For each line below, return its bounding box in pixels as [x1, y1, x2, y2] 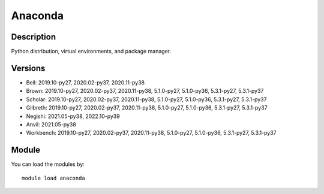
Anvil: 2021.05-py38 [26, 120, 76, 128]
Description [11, 32, 56, 42]
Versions [11, 63, 46, 73]
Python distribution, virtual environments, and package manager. [11, 48, 172, 55]
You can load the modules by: [11, 160, 85, 168]
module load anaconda [22, 174, 85, 181]
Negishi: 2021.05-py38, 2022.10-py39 [26, 113, 120, 120]
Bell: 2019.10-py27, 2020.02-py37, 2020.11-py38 [26, 78, 145, 86]
